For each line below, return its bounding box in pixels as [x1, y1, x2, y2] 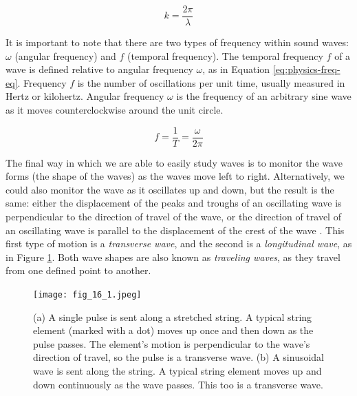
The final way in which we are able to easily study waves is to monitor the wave [6, 155, 343, 169]
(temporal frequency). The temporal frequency [127, 48, 323, 63]
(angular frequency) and [14, 48, 116, 63]
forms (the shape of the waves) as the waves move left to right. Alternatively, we [6, 169, 345, 183]
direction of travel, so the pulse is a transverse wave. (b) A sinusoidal [33, 350, 324, 364]
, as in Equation [202, 62, 270, 76]
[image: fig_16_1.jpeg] [33, 290, 142, 300]
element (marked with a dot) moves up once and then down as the [33, 323, 314, 337]
